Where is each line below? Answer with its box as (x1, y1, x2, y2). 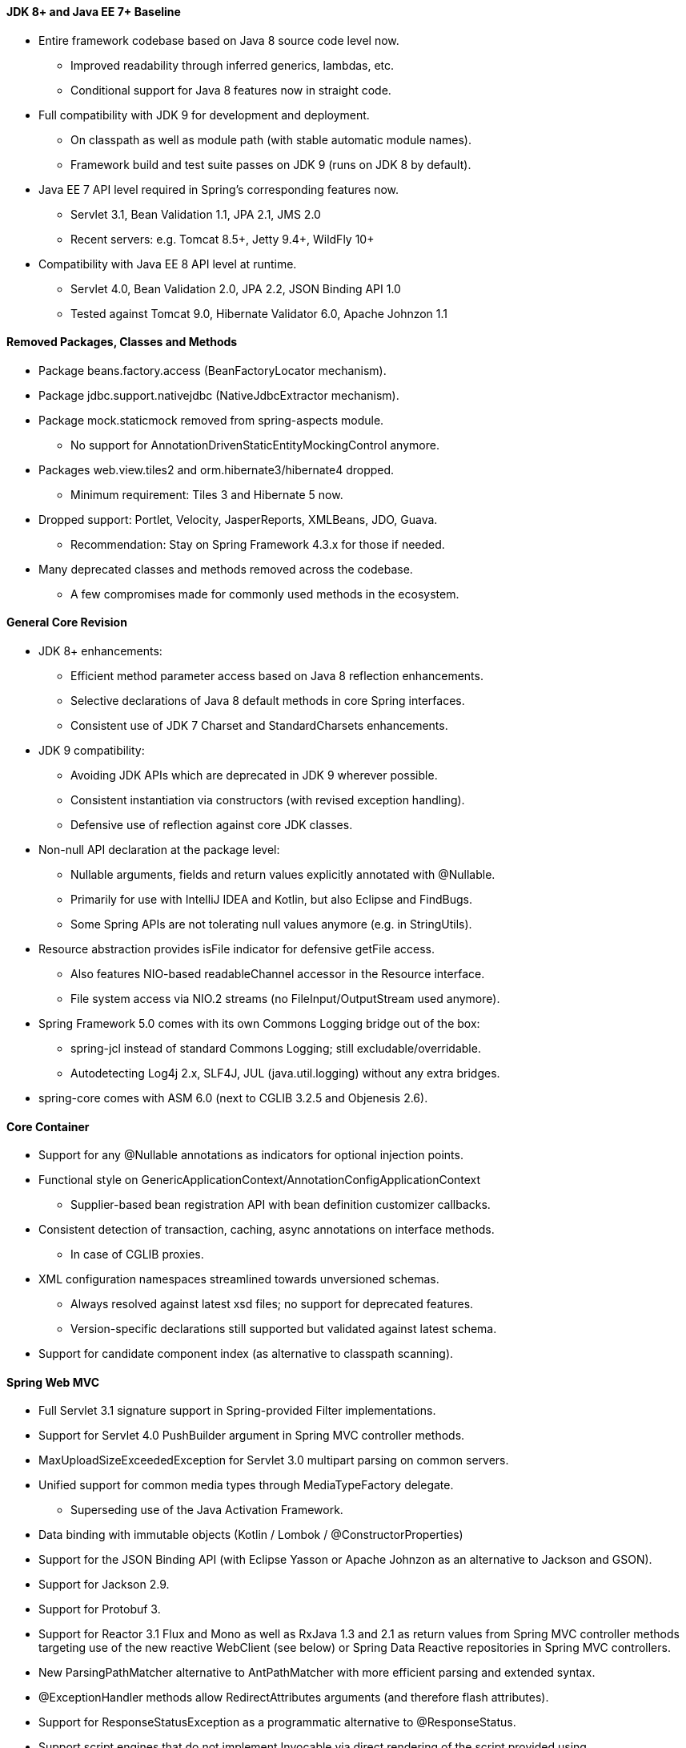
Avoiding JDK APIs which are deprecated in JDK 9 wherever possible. (70, 768, 438, 783)
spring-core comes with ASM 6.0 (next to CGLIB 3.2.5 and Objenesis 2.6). (38, 1091, 428, 1106)
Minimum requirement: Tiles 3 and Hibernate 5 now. (70, 487, 343, 501)
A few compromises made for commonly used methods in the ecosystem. (70, 586, 459, 601)
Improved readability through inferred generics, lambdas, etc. (70, 58, 395, 72)
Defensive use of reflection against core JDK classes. (70, 818, 353, 832)
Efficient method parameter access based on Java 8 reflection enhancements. (70, 669, 483, 683)
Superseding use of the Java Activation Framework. (70, 1503, 343, 1517)
